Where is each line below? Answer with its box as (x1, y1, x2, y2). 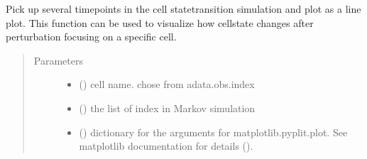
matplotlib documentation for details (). (79, 138, 253, 153)
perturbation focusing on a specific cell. (6, 29, 177, 44)
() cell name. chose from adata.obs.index (79, 77, 255, 92)
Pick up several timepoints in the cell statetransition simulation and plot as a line (6, 1, 361, 16)
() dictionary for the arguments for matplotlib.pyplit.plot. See (79, 124, 348, 139)
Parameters (33, 53, 83, 67)
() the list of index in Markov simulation (79, 100, 256, 115)
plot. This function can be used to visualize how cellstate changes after (6, 15, 314, 30)
